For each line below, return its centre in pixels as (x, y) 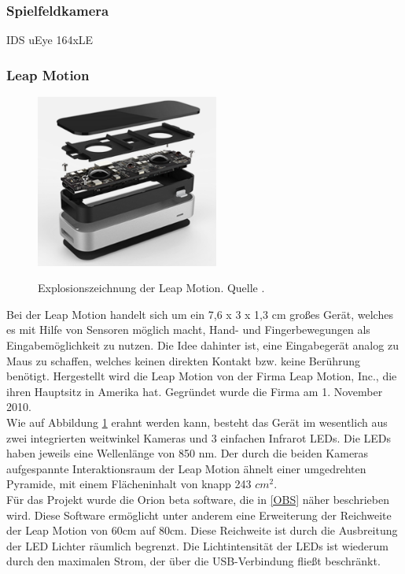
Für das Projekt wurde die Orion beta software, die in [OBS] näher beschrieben (198, 500)
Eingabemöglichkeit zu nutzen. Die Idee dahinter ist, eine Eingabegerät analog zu (202, 345)
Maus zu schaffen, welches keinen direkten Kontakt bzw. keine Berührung (184, 360)
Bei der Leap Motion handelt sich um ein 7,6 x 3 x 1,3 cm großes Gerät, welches (200, 314)
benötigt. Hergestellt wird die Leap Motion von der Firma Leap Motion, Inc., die (202, 376)
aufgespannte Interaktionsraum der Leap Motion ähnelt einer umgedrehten (186, 468)
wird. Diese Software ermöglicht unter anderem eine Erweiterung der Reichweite (199, 515)
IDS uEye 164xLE (50, 40)
